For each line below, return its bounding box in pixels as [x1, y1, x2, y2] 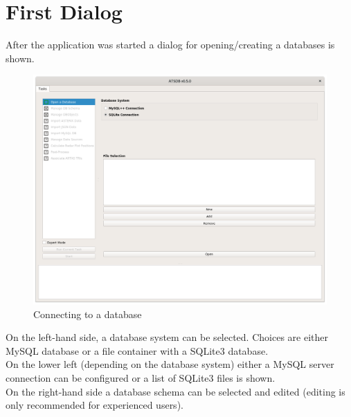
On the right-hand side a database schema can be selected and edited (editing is [6, 384, 345, 398]
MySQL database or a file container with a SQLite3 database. [6, 343, 269, 358]
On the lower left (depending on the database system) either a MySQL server [6, 357, 334, 371]
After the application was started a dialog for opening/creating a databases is [6, 37, 335, 52]
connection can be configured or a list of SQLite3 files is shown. [6, 370, 276, 384]
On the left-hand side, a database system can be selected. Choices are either [6, 330, 328, 344]
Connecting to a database [33, 306, 142, 321]
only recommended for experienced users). [6, 398, 183, 412]
